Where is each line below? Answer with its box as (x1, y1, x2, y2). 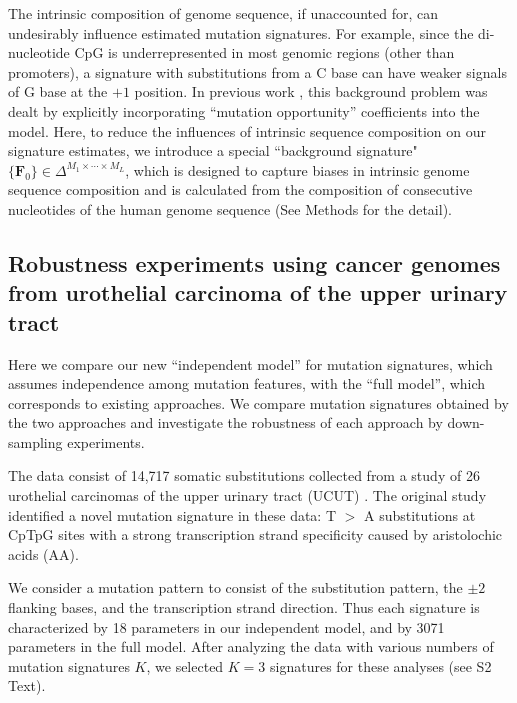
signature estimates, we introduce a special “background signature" (8, 140, 418, 161)
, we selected (146, 655, 224, 676)
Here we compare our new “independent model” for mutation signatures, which (8, 353, 493, 374)
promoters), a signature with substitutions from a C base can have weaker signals (8, 61, 507, 82)
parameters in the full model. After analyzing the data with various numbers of (8, 636, 494, 657)
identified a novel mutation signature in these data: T (8, 504, 337, 525)
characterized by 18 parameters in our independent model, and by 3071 (8, 616, 445, 637)
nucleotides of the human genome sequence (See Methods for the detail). (8, 198, 452, 219)
